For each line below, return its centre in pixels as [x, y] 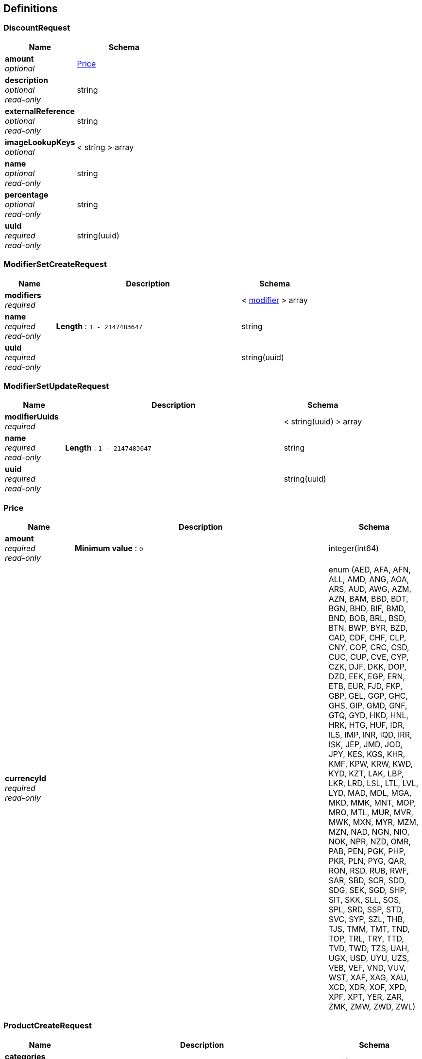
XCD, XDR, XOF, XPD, [368, 987]
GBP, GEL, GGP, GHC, [368, 696]
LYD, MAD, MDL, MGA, [370, 793]
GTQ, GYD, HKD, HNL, [369, 715]
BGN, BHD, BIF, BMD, [367, 609]
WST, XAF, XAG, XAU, [369, 978]
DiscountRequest [37, 28]
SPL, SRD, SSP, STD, [366, 910]
